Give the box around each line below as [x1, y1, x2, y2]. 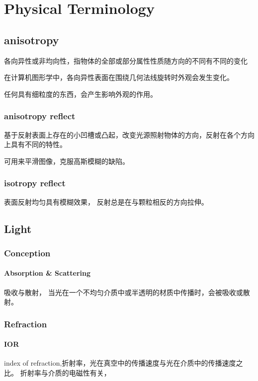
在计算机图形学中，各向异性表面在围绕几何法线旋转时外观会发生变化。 [4, 72, 234, 82]
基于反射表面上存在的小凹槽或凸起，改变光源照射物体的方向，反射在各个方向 [4, 129, 255, 140]
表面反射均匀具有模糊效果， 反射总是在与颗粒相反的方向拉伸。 [4, 196, 208, 207]
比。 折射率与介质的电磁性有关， [4, 368, 111, 378]
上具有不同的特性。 [4, 139, 67, 150]
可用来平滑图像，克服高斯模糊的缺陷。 [4, 155, 129, 166]
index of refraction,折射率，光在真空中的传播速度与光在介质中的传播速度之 [4, 358, 243, 368]
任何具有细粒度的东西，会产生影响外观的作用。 [4, 88, 157, 99]
